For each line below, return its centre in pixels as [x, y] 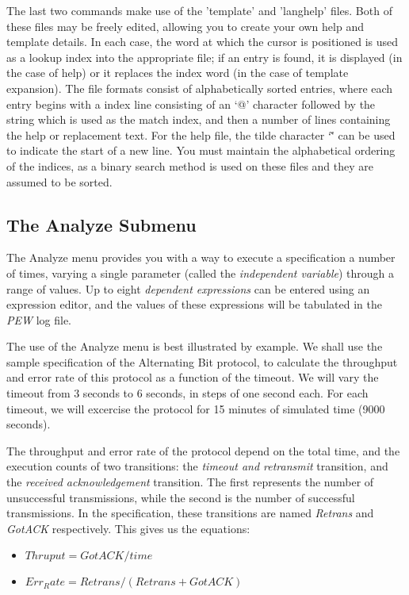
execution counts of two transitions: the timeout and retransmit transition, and [197, 466]
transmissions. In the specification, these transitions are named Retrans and [190, 513]
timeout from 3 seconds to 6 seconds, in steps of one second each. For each [187, 393]
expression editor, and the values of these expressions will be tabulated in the [194, 304]
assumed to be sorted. [59, 181]
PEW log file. [39, 319]
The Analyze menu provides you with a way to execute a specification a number [201, 257]
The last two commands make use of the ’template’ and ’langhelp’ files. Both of [199, 10]
